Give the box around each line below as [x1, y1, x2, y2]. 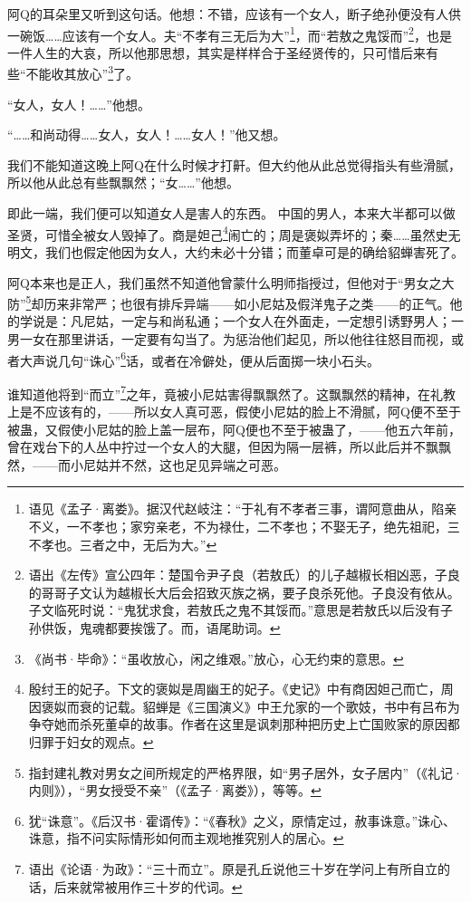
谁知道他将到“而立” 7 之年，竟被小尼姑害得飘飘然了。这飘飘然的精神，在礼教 [7, 381, 457, 403]
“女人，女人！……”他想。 [7, 94, 150, 113]
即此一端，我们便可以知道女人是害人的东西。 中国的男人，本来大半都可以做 [7, 204, 456, 223]
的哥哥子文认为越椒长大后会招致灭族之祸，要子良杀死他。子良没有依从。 [28, 582, 460, 601]
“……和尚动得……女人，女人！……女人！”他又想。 [7, 125, 286, 144]
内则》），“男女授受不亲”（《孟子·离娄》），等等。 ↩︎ [28, 781, 322, 800]
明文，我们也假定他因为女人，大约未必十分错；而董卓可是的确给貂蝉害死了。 [7, 242, 464, 261]
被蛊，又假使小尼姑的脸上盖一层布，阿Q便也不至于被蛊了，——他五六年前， [7, 419, 461, 438]
